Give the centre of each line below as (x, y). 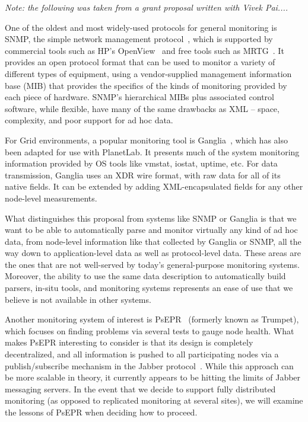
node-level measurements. (51, 198)
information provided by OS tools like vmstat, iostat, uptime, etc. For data (141, 163)
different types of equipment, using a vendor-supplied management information (148, 73)
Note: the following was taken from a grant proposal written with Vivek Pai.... (147, 7)
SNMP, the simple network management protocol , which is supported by (139, 39)
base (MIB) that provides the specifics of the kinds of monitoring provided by (146, 85)
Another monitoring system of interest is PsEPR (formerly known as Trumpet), (152, 319)
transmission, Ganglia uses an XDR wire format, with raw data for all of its (143, 175)
